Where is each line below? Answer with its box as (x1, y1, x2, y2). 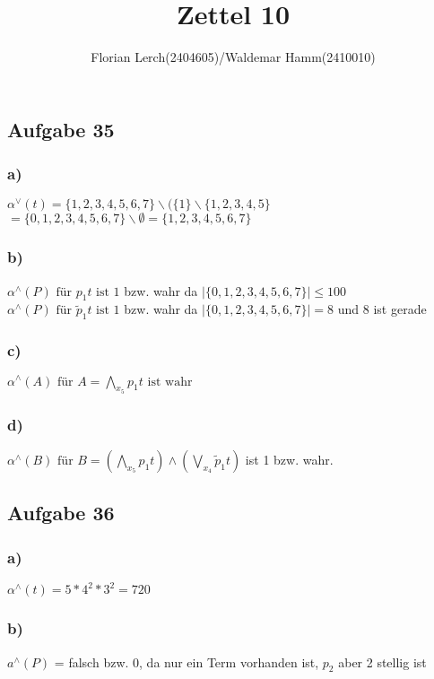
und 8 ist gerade (337, 300, 427, 318)
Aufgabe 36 (7, 499, 115, 527)
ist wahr (147, 375, 193, 388)
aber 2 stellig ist (338, 652, 427, 671)
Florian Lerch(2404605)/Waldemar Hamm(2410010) (91, 48, 376, 66)
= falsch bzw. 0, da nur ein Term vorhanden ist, (54, 652, 319, 671)
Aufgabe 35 (7, 115, 115, 143)
